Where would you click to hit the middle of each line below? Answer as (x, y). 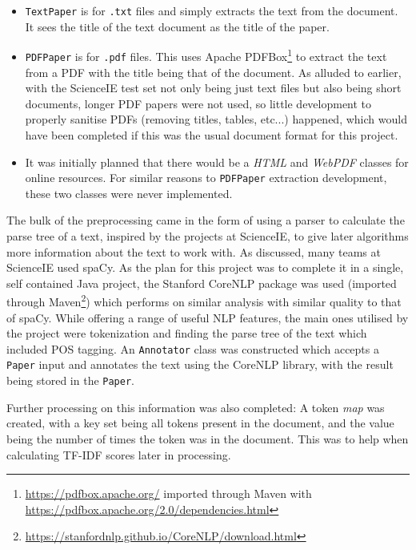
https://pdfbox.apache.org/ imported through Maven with (168, 493)
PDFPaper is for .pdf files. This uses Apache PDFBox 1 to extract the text (206, 55)
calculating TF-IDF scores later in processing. (119, 454)
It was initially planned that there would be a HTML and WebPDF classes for (217, 162)
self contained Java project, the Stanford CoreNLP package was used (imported (202, 283)
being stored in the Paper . (70, 380)
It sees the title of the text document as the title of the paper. (177, 26)
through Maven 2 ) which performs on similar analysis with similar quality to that (204, 300)
